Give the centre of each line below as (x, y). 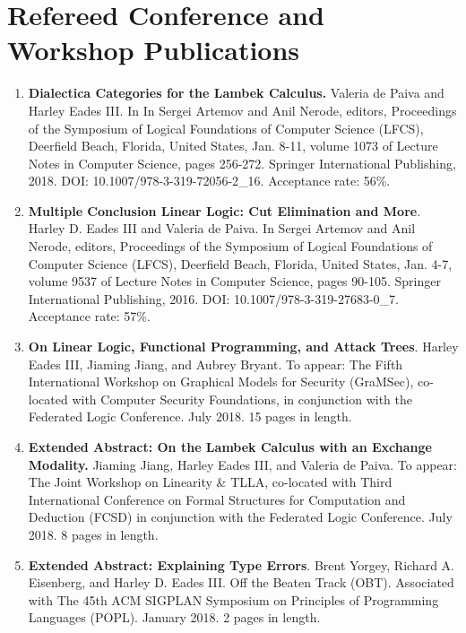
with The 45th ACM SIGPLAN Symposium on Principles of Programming (233, 599)
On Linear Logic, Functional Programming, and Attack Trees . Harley (243, 347)
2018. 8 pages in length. (93, 534)
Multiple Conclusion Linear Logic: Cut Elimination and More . (224, 210)
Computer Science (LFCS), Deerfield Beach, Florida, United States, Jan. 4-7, (240, 263)
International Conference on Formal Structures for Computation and (217, 499)
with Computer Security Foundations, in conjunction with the (242, 399)
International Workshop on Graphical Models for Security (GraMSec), (221, 382)
